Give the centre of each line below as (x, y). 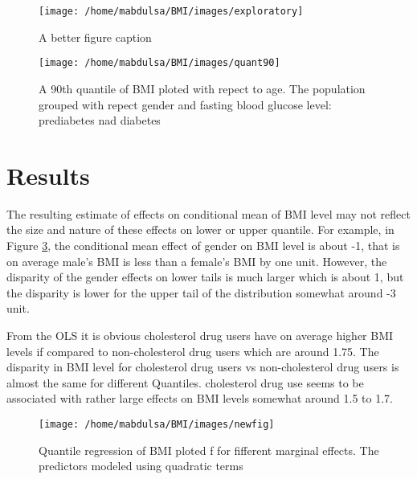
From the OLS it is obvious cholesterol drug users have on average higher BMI (200, 335)
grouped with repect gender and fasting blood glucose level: (185, 104)
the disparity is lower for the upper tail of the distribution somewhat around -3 (201, 292)
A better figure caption (95, 37)
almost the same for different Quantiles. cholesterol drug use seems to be (185, 382)
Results (48, 175)
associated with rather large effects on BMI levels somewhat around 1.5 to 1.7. (200, 398)
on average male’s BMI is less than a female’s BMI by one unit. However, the (197, 261)
